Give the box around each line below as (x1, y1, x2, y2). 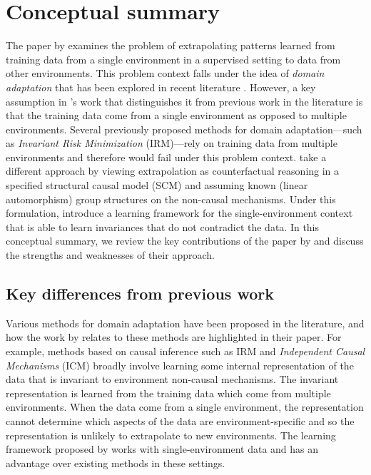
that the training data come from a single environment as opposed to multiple (6, 108, 347, 123)
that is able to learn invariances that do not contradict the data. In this (6, 219, 320, 234)
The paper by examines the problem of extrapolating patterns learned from (6, 38, 335, 53)
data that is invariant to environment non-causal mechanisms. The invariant (6, 372, 339, 387)
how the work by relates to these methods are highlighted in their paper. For (6, 330, 342, 344)
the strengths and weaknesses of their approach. (6, 247, 215, 262)
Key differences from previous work (6, 282, 274, 305)
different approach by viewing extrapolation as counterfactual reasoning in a (6, 163, 340, 178)
